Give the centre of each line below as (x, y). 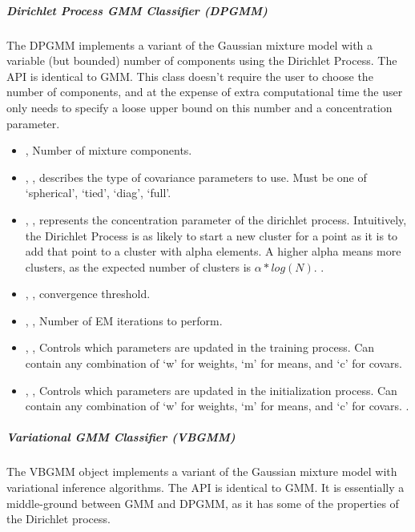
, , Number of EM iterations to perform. (124, 320)
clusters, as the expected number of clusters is (138, 266)
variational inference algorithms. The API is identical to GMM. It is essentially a (205, 487)
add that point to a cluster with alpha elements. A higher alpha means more (213, 251)
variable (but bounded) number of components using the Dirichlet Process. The (202, 60)
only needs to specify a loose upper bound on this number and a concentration (199, 107)
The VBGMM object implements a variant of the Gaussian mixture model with (202, 472)
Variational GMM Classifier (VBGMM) (121, 437)
